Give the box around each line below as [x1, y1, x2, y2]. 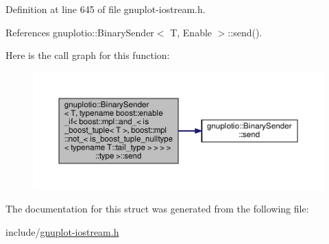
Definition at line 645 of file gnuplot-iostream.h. [5, 2, 206, 16]
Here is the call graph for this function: [5, 48, 170, 62]
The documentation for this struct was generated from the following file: [5, 202, 309, 216]
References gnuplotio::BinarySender [5, 25, 154, 39]
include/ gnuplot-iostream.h [5, 224, 119, 239]
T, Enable [170, 25, 212, 39]
